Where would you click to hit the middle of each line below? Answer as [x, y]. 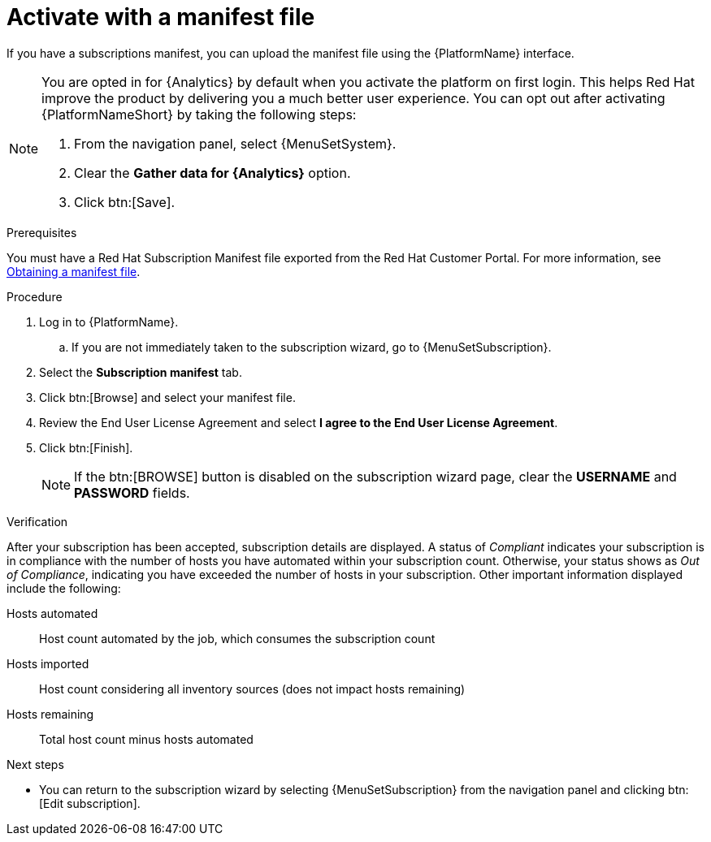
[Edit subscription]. [90, 803]
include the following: [64, 588]
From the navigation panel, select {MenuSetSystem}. [235, 143]
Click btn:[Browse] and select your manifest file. [167, 397]
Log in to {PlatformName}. [109, 322]
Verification [37, 521]
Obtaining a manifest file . [74, 271]
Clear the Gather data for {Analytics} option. [212, 173]
